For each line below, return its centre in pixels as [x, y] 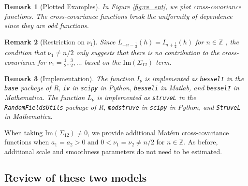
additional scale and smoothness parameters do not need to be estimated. [113, 151]
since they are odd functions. [47, 25]
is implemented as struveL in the [146, 97]
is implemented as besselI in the [194, 78]
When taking [24, 132]
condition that [25, 52]
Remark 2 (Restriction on [45, 41]
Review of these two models [76, 178]
